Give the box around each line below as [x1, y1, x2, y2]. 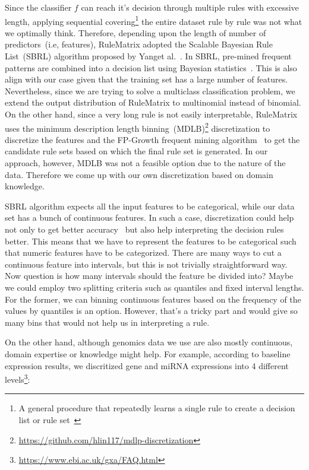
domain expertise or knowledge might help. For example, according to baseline [5, 347, 291, 360]
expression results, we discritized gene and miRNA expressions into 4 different [5, 359, 289, 371]
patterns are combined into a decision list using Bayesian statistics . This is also [5, 61, 297, 74]
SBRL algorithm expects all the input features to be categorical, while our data [5, 199, 295, 212]
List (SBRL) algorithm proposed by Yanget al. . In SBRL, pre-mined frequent [5, 50, 292, 62]
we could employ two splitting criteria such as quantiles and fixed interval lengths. [5, 281, 304, 293]
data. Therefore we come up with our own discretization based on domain [5, 168, 273, 180]
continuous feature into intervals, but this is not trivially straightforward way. [5, 258, 288, 270]
